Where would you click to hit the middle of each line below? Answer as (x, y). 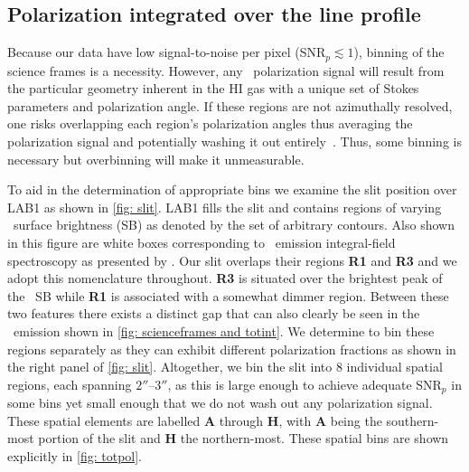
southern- (413, 420)
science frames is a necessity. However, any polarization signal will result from (226, 70)
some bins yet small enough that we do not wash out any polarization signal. (220, 403)
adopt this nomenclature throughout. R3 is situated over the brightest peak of (225, 278)
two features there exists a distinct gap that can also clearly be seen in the (214, 313)
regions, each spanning (70, 384)
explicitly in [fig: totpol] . (75, 455)
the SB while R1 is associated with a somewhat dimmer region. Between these (228, 295)
